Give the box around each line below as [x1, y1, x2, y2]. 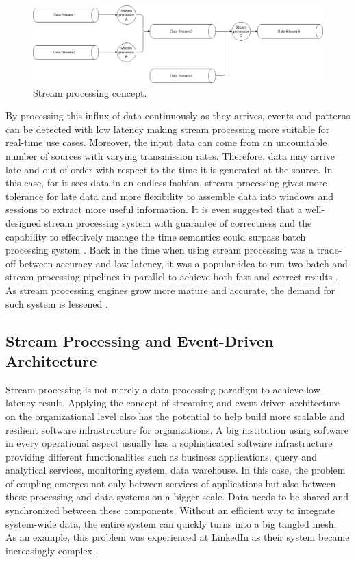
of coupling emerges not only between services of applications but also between [5, 476, 336, 490]
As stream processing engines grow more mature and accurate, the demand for [5, 282, 335, 297]
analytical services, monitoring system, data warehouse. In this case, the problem [5, 463, 346, 477]
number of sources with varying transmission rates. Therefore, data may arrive [5, 149, 335, 162]
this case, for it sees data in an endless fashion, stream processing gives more [5, 175, 327, 190]
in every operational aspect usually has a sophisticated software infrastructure [5, 436, 333, 450]
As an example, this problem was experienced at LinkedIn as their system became [5, 530, 350, 544]
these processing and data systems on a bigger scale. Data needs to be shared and [5, 489, 349, 504]
